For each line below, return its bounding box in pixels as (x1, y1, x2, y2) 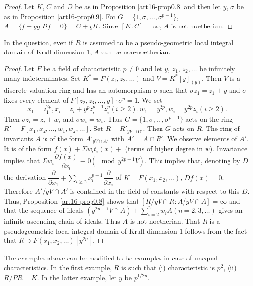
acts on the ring (185, 113, 233, 124)
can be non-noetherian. (101, 47, 171, 57)
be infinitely (199, 63, 235, 73)
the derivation (4, 172, 46, 182)
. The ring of (202, 123, 240, 133)
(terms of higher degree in (125, 143, 203, 154)
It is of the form (4, 143, 52, 154)
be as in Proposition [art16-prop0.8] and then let (75, 1, 221, 11)
